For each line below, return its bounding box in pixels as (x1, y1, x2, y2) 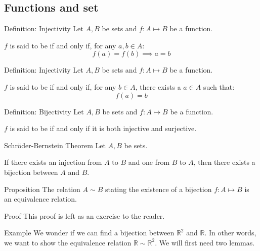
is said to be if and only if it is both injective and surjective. (10, 123, 197, 134)
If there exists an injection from (4, 157, 102, 167)
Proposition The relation (4, 183, 80, 194)
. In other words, (204, 227, 256, 238)
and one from (128, 157, 170, 167)
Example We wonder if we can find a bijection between (4, 227, 175, 238)
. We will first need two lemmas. (155, 237, 255, 247)
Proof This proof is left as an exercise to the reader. (4, 210, 165, 221)
